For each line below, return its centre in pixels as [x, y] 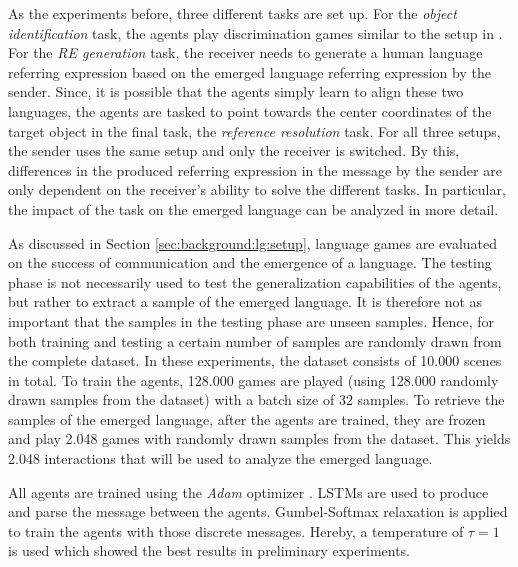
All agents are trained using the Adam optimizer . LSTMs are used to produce [248, 491]
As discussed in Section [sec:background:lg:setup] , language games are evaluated [253, 242]
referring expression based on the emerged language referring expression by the [249, 71]
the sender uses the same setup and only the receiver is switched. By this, [234, 150]
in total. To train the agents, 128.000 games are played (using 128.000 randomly [253, 379]
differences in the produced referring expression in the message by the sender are [255, 169]
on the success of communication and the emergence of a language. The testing [250, 262]
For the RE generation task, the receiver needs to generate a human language [245, 52]
